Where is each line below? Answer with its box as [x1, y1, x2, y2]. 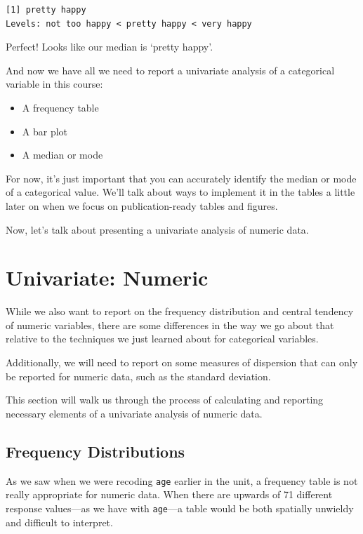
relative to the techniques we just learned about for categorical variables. [6, 331, 319, 346]
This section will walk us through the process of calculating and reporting [6, 392, 324, 407]
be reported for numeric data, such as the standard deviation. [6, 368, 271, 383]
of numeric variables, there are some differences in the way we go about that [6, 317, 334, 332]
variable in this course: [6, 76, 103, 91]
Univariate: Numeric [6, 263, 209, 292]
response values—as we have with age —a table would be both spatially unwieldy [6, 500, 354, 515]
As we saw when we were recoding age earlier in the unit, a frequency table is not [6, 473, 358, 488]
